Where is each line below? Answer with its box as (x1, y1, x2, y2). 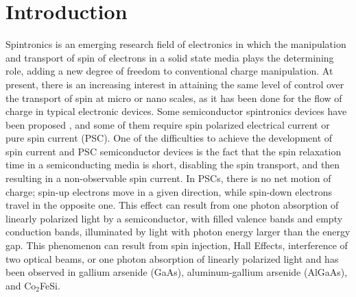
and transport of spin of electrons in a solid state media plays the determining (5, 50, 334, 64)
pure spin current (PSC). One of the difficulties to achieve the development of (5, 131, 333, 145)
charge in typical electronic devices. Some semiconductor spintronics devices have (5, 104, 347, 118)
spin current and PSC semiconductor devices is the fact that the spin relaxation (5, 144, 342, 158)
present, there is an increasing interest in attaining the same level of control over (5, 77, 344, 91)
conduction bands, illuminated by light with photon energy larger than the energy (5, 224, 351, 239)
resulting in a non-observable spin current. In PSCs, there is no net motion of (5, 171, 331, 185)
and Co (5, 278, 36, 292)
